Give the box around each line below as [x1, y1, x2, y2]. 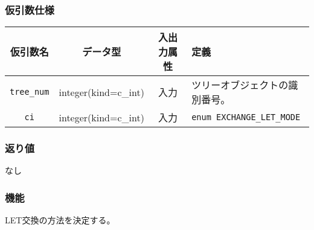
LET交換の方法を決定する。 [5, 214, 115, 226]
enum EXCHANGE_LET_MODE [191, 112, 301, 123]
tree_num [10, 87, 50, 97]
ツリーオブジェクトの [191, 78, 289, 92]
